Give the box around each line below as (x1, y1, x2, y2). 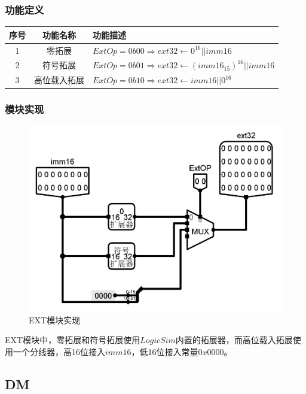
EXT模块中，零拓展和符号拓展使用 (5, 334, 140, 346)
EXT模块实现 (29, 313, 81, 326)
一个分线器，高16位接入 (13, 345, 105, 357)
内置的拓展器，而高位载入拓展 (175, 334, 293, 346)
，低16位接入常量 (131, 345, 198, 357)
